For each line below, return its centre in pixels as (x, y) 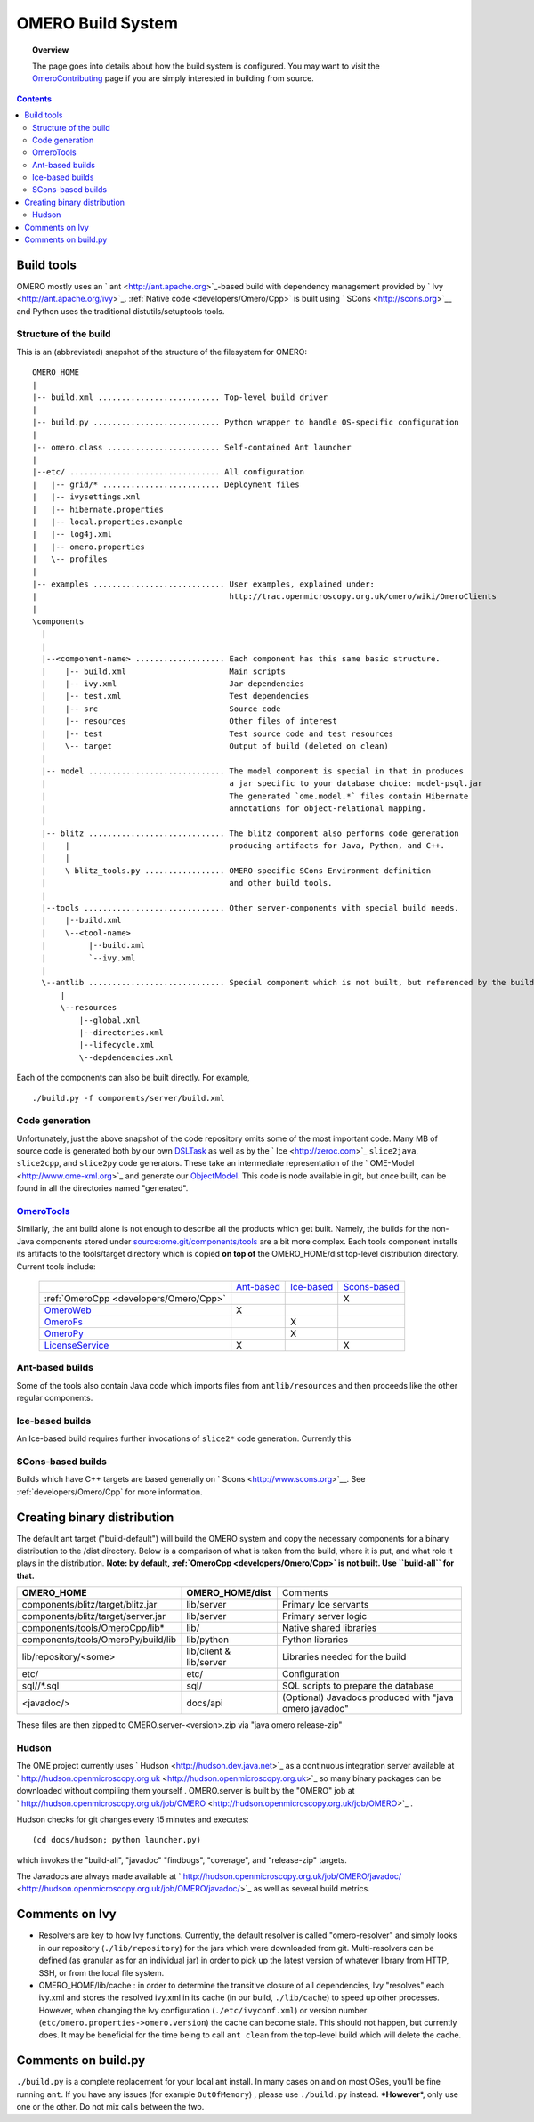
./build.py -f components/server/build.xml (129, 1098)
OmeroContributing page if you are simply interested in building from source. (174, 78)
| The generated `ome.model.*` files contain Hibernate (255, 796)
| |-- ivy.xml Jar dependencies (173, 684)
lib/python (208, 1640)
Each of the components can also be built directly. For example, (133, 1078)
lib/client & (209, 1651)
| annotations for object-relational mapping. (234, 808)
